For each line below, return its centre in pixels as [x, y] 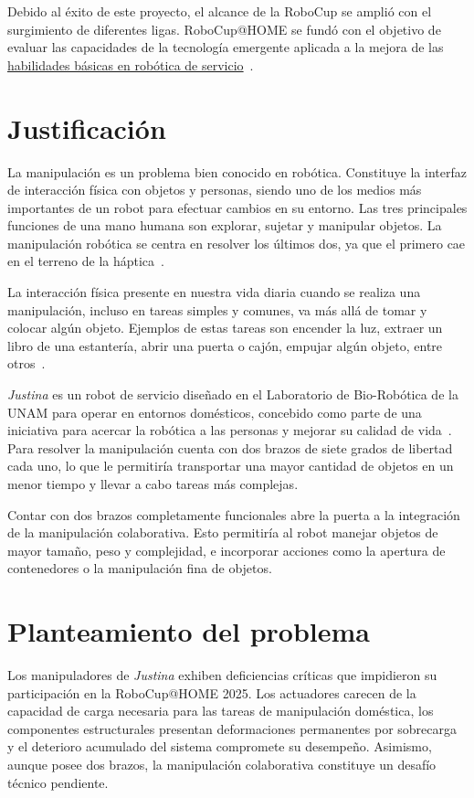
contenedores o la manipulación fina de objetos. [140, 568]
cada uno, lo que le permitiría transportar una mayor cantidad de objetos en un [231, 466]
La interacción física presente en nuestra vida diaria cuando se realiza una [214, 292]
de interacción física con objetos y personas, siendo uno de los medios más [215, 190]
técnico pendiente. [58, 782]
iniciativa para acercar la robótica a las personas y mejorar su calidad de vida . [230, 430]
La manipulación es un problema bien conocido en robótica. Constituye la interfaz [237, 171]
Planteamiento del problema [189, 631]
